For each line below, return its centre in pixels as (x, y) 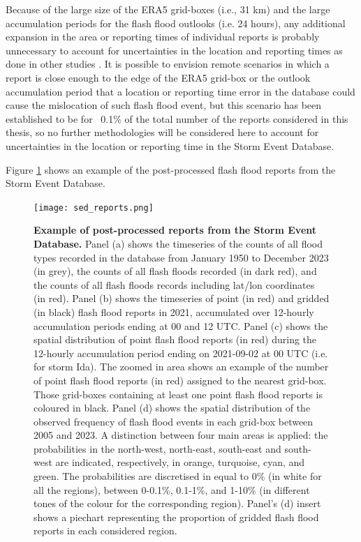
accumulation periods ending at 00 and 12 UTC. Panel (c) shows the (181, 325)
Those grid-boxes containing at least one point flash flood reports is (178, 394)
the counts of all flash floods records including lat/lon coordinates (174, 284)
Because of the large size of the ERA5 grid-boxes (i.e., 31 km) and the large (168, 9)
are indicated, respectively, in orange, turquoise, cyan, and (180, 462)
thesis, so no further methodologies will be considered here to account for (162, 132)
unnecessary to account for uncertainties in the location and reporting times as (174, 50)
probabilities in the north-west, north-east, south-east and (157, 448)
